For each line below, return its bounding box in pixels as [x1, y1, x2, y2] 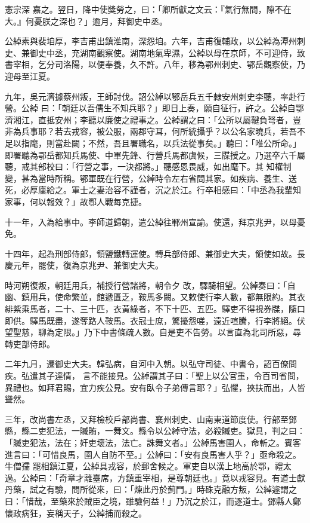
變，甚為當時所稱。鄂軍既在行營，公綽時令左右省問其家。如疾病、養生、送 [5, 172, 297, 184]
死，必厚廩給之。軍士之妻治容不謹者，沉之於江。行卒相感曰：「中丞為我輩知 [5, 183, 301, 196]
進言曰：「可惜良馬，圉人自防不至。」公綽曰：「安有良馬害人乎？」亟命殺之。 [5, 448, 301, 460]
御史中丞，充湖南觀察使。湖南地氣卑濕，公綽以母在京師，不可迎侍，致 [29, 46, 305, 59]
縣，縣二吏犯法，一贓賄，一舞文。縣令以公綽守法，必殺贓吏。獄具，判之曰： [5, 424, 305, 437]
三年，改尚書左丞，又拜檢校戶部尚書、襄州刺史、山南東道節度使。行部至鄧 [5, 412, 297, 425]
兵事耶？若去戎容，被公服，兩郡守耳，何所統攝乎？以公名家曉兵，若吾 [21, 125, 297, 137]
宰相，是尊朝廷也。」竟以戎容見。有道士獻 [142, 471, 305, 484]
